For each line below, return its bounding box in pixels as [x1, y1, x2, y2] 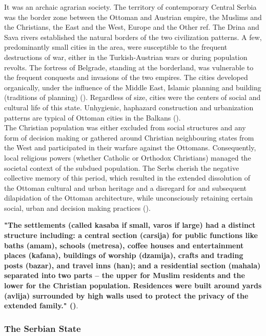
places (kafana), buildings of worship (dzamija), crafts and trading [4, 250, 243, 261]
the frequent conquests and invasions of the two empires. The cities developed [4, 72, 248, 83]
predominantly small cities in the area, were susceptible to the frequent [4, 42, 228, 52]
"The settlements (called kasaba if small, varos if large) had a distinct [4, 220, 256, 230]
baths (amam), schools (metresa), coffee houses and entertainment [4, 240, 244, 250]
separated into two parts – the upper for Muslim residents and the [4, 270, 245, 281]
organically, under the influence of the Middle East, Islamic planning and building [4, 82, 261, 92]
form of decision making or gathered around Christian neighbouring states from [4, 132, 254, 143]
